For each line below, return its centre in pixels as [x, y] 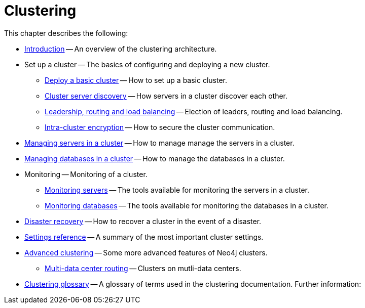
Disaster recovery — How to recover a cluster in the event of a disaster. [143, 221]
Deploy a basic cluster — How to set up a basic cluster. [136, 80]
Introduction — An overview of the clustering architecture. [121, 49]
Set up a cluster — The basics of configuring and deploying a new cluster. [147, 64]
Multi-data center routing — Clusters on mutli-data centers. [143, 268]
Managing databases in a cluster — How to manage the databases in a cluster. [155, 158]
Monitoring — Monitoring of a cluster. [86, 174]
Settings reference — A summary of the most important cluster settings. [144, 237]
